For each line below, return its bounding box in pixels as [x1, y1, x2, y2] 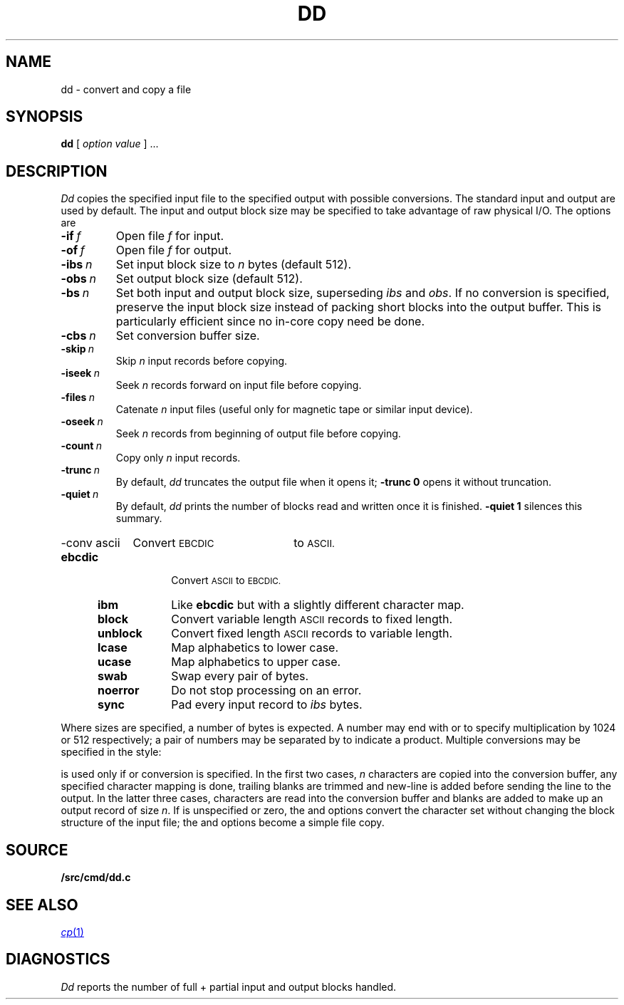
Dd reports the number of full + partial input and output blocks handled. [61, 980, 397, 993]
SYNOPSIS [6, 108, 83, 126]
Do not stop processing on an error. [171, 683, 362, 698]
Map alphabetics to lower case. [171, 640, 339, 655]
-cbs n [61, 328, 96, 343]
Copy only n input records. [115, 452, 241, 464]
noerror [98, 683, 140, 698]
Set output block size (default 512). [115, 271, 303, 286]
